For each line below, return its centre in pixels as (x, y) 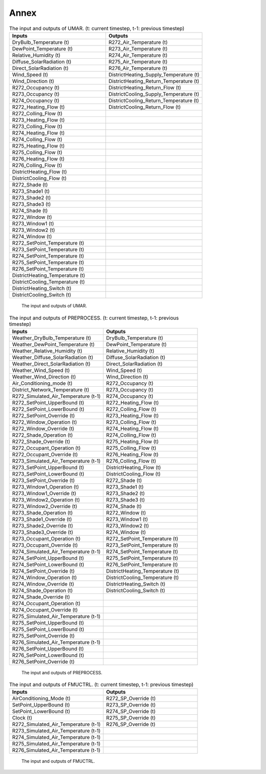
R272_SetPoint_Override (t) (43, 415)
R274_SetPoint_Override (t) (43, 571)
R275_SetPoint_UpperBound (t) (48, 623)
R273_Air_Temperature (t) (138, 48)
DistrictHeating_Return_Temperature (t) (154, 81)
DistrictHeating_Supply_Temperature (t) (154, 74)
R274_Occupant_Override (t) (45, 610)
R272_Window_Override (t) (43, 428)
